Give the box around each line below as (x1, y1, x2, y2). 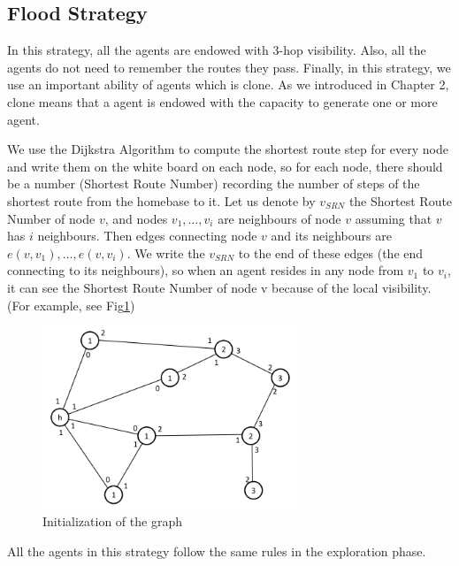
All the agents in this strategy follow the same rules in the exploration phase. (7, 541, 426, 560)
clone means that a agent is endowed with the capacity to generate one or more (7, 92, 438, 111)
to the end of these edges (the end (238, 243, 424, 262)
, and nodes (104, 209, 168, 227)
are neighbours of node (218, 209, 341, 227)
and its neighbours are (271, 226, 392, 245)
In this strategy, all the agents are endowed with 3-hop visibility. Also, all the (7, 41, 426, 59)
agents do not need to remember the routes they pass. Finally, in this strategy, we (7, 57, 451, 76)
